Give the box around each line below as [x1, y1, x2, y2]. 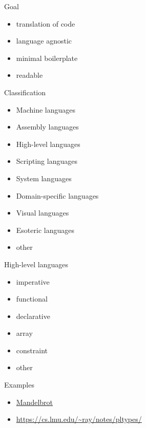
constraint [16, 345, 48, 355]
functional [16, 293, 48, 304]
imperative [16, 276, 50, 287]
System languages [16, 173, 72, 183]
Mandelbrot [16, 396, 53, 407]
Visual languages [16, 207, 69, 218]
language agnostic [16, 35, 72, 46]
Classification [4, 87, 46, 97]
